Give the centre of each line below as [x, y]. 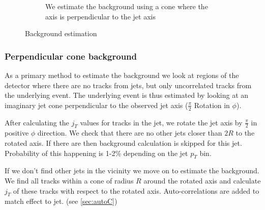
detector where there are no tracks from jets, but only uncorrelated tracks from [128, 85]
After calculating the [37, 122]
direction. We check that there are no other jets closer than [130, 133]
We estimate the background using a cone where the [127, 6]
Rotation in [212, 105]
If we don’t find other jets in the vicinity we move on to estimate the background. [132, 170]
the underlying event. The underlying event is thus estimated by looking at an [127, 95]
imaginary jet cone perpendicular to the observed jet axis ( [96, 105]
